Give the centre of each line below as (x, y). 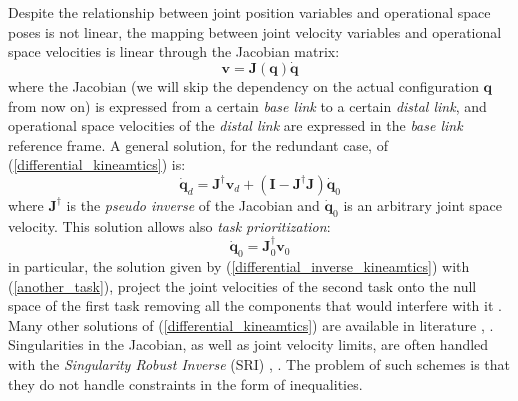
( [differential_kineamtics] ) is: (97, 164)
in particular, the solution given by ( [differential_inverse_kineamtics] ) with (239, 265)
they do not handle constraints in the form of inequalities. (185, 383)
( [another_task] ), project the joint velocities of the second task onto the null (242, 285)
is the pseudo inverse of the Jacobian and (193, 204)
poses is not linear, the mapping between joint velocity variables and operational (255, 31)
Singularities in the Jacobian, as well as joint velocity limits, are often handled (248, 344)
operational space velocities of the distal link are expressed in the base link (235, 125)
